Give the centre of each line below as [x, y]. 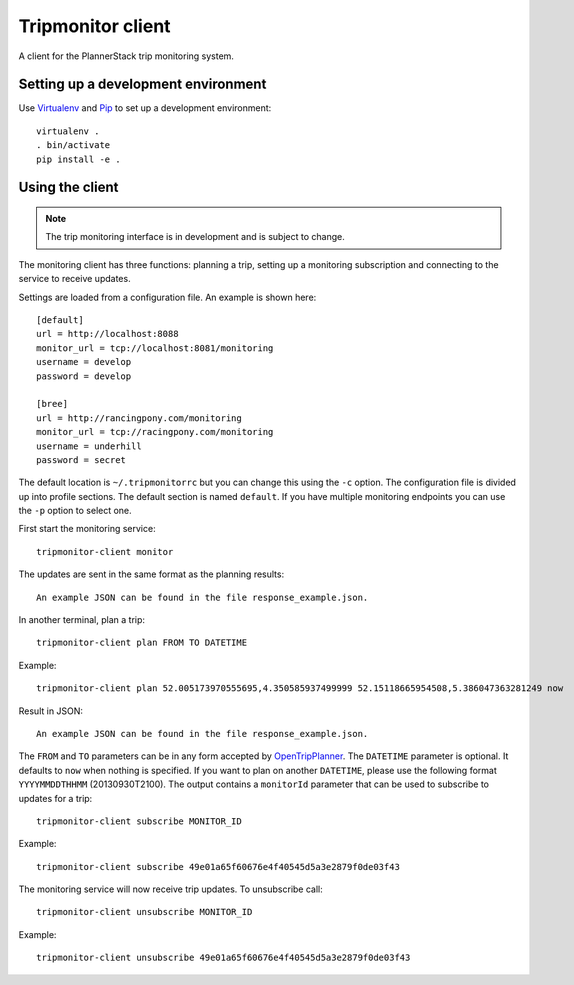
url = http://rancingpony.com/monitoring [139, 418]
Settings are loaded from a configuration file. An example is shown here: [167, 297]
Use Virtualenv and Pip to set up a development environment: [145, 108]
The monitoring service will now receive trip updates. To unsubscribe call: [171, 889]
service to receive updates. [74, 279]
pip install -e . [78, 159]
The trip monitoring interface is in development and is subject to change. [195, 237]
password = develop [84, 376]
